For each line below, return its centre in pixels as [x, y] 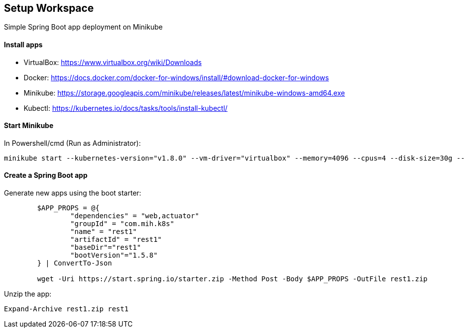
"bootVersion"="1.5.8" [114, 255]
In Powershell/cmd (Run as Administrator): [72, 143]
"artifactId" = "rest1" [116, 240]
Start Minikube [29, 126]
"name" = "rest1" [103, 232]
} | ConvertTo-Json [75, 263]
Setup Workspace [49, 8]
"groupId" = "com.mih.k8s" [122, 224]
